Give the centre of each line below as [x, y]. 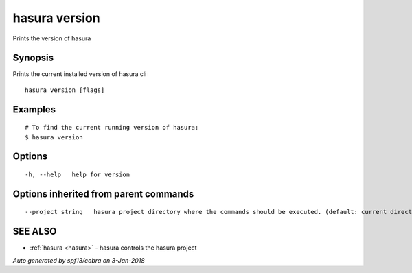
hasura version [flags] [65, 90]
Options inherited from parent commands [103, 194]
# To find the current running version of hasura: [112, 128]
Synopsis [33, 58]
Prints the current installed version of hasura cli [80, 74]
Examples [34, 109]
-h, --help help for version [78, 175]
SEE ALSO [35, 232]
